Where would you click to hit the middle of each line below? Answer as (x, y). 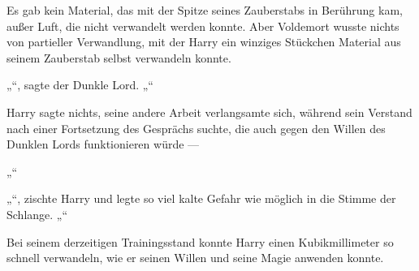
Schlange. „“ (37, 214)
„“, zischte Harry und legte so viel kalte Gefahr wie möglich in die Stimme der (201, 198)
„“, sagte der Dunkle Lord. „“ (80, 85)
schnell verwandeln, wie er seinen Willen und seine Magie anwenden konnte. (195, 258)
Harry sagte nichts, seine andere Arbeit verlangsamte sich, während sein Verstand (209, 112)
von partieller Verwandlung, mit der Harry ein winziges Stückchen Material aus (204, 42)
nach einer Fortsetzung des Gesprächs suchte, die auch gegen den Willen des (196, 128)
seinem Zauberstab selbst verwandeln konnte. (119, 57)
